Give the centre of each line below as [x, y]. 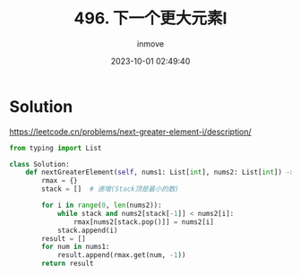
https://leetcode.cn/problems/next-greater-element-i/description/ [131, 132]
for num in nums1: [76, 247]
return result [68, 264]
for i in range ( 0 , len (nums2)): [102, 206]
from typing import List [56, 148]
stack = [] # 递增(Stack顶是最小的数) [110, 189]
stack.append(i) [87, 230]
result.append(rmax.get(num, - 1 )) [121, 255]
